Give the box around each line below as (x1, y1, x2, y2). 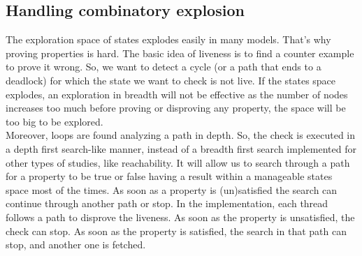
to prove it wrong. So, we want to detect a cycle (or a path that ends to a (6, 59, 321, 74)
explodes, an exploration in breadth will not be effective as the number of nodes (6, 86, 348, 101)
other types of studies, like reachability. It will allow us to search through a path (6, 155, 350, 170)
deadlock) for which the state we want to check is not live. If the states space (6, 73, 336, 87)
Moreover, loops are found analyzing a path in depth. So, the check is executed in (6, 128, 356, 142)
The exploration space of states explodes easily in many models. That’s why (6, 32, 331, 47)
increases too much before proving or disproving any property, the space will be (6, 100, 346, 115)
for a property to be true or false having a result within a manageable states (6, 169, 333, 183)
